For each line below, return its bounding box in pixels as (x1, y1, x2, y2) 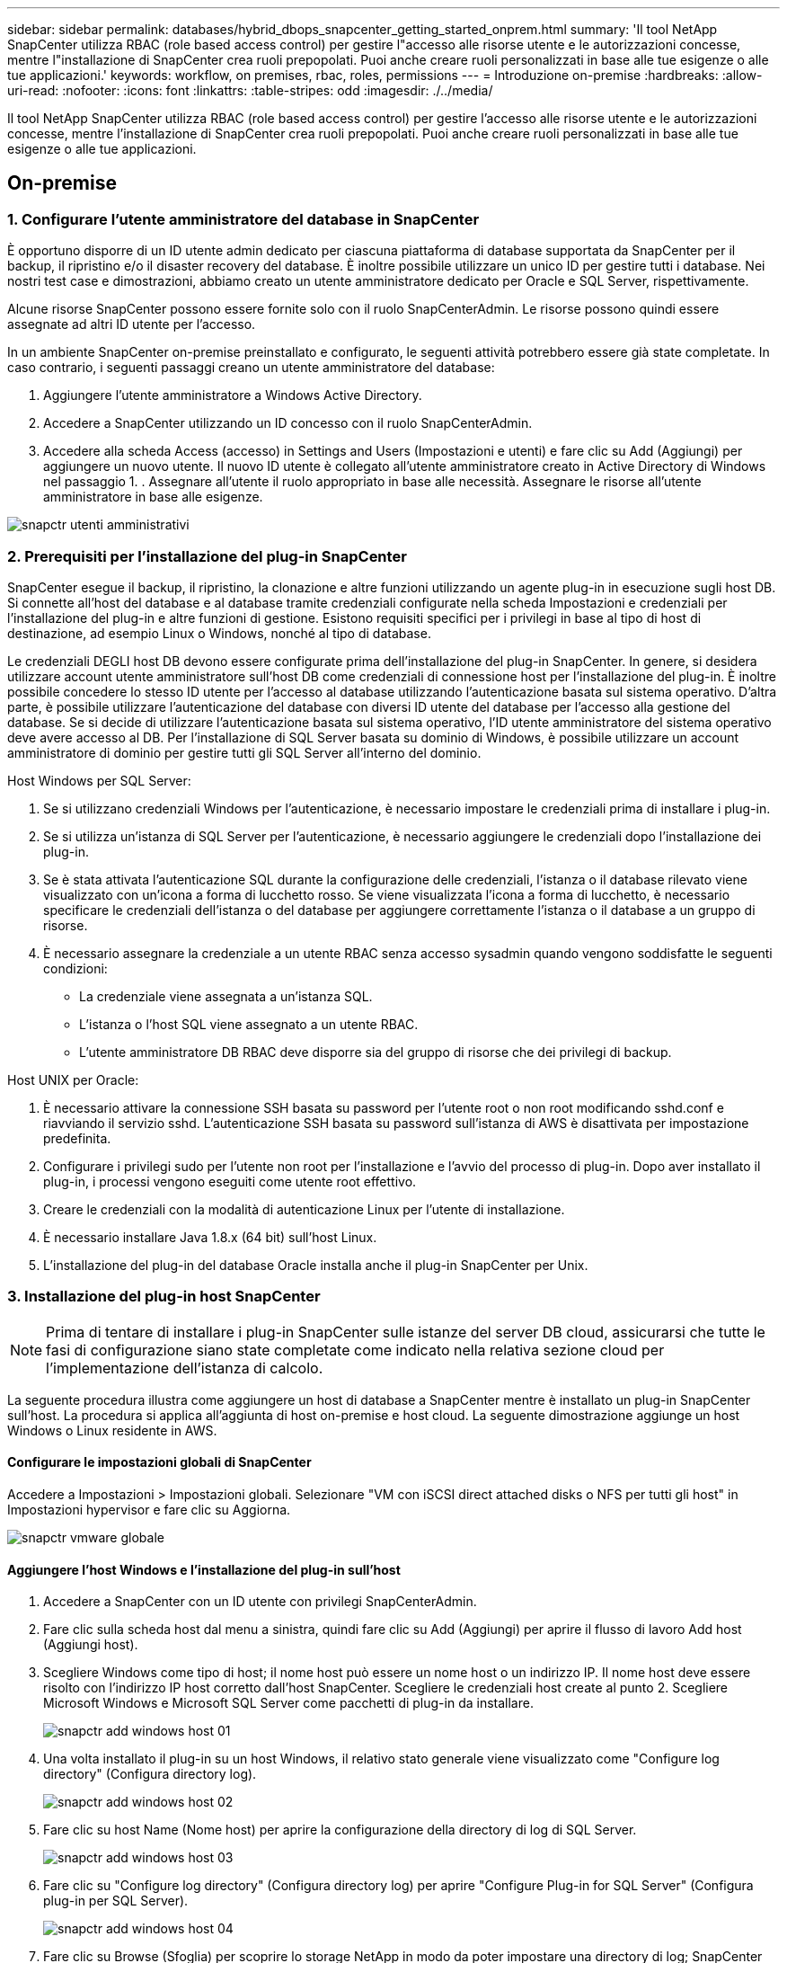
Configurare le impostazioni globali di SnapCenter (7, 1454, 312, 1470)
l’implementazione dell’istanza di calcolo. (46, 1358, 323, 1377)
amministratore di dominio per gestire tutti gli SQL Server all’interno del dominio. (7, 744, 482, 760)
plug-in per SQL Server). (43, 1893, 189, 1909)
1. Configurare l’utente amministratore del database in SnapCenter (7, 209, 480, 228)
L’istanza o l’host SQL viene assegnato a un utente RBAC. (79, 1016, 419, 1032)
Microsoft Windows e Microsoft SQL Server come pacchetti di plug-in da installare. (43, 1695, 534, 1711)
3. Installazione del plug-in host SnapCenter (7, 1287, 321, 1306)
